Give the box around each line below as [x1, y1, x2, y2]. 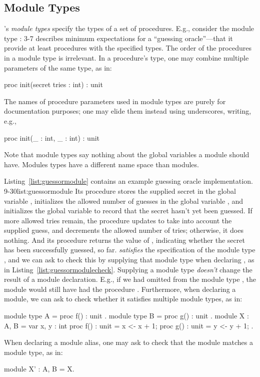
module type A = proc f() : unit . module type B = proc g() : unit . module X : [4, 310, 249, 321]
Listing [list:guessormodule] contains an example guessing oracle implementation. [4, 176, 253, 186]
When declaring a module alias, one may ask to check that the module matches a [4, 337, 253, 347]
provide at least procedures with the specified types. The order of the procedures [4, 43, 251, 53]
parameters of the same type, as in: [4, 62, 112, 73]
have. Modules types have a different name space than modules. [4, 159, 199, 169]
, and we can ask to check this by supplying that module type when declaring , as [4, 254, 254, 265]
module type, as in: [4, 346, 63, 357]
